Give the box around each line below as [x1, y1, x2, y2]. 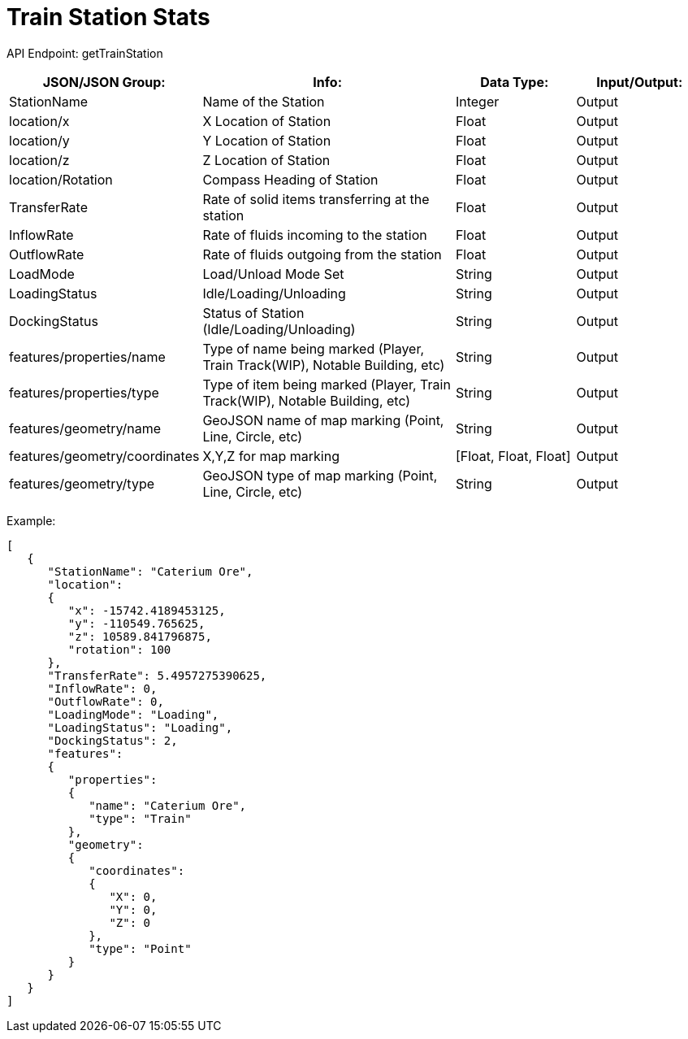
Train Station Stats [6, 3, 210, 31]
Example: [6, 513, 56, 528]
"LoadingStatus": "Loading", [47, 720, 233, 734]
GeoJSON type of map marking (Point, [202, 467, 438, 484]
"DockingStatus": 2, [47, 733, 178, 747]
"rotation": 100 [67, 642, 171, 656]
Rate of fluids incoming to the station [202, 226, 427, 243]
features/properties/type [9, 384, 159, 401]
